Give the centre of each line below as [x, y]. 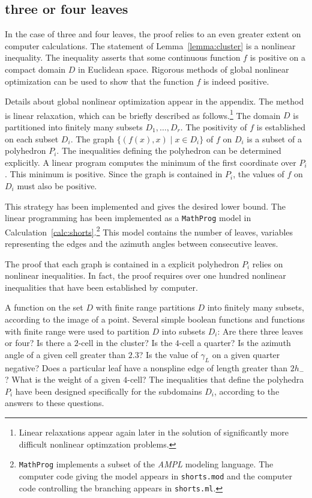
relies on [268, 263]
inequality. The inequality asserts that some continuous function [123, 57]
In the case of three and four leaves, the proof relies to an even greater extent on [153, 34]
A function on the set [44, 307]
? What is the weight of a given [63, 379]
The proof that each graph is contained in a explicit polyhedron [122, 263]
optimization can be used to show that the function [99, 81]
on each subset [32, 138]
